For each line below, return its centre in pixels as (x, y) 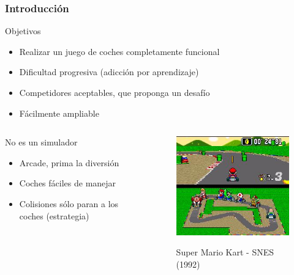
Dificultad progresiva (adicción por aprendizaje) (109, 72)
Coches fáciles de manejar (68, 183)
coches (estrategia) (54, 215)
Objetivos (23, 31)
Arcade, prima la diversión (69, 162)
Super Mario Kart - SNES (225, 252)
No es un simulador (41, 142)
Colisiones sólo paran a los (69, 203)
